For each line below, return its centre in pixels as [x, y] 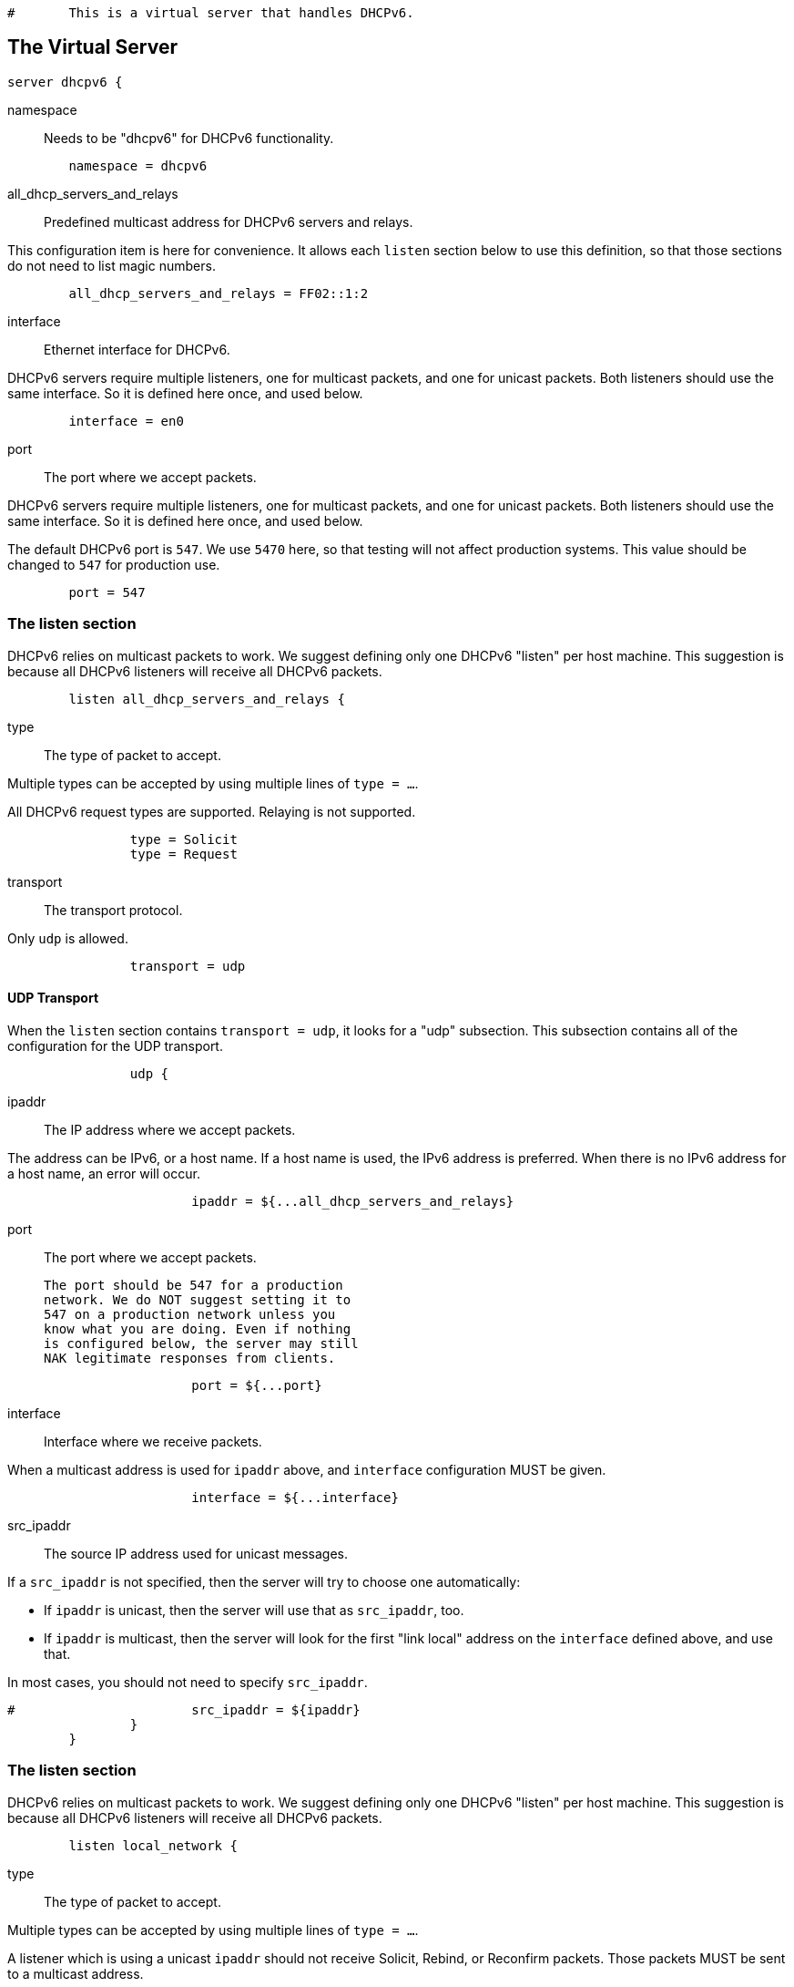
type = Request [183, 854]
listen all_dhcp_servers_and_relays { [207, 699]
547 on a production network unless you [190, 1314]
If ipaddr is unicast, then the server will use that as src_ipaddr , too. [254, 1610]
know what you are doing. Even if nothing [198, 1328]
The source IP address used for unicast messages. [196, 1553]
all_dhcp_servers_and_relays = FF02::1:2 [219, 293]
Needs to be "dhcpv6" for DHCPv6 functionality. [189, 138]
